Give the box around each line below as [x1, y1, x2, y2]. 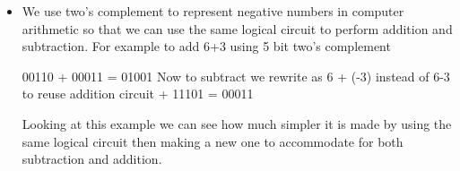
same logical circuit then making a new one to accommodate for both [22, 132, 404, 150]
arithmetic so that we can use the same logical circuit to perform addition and [22, 19, 453, 38]
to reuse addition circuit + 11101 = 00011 [22, 84, 254, 103]
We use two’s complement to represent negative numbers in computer [22, 2, 404, 20]
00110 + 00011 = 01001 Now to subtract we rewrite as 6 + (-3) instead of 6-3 [22, 66, 450, 85]
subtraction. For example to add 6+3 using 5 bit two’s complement [22, 37, 391, 56]
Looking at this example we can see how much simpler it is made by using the [22, 114, 452, 133]
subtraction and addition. [22, 150, 162, 168]
